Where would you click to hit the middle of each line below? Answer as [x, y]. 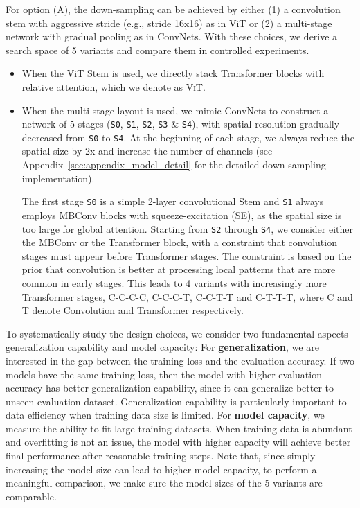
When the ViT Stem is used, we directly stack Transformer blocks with [173, 73]
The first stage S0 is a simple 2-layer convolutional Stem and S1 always [173, 201]
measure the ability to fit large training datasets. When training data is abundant [179, 428]
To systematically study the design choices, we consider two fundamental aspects [177, 333]
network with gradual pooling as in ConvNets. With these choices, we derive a [172, 36]
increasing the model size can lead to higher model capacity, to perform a [161, 469]
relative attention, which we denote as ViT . [114, 86]
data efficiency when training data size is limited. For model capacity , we [165, 415]
